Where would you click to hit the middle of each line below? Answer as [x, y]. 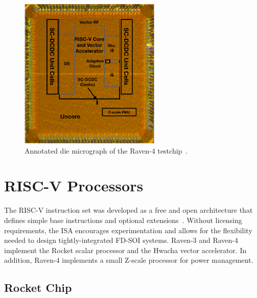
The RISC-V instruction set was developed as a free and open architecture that [128, 210]
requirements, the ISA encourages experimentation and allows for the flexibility [128, 230]
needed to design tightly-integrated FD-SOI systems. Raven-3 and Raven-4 [121, 240]
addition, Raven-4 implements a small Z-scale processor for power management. [129, 260]
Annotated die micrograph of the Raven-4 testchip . [106, 150]
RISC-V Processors [74, 185]
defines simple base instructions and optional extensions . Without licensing [123, 220]
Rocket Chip [38, 288]
